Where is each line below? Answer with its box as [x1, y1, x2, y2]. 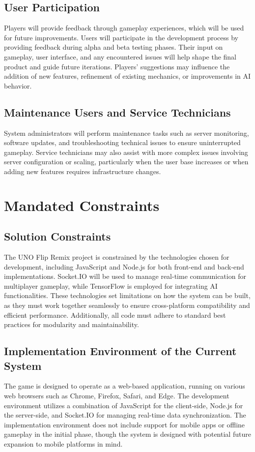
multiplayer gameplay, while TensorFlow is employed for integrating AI [4, 280, 218, 291]
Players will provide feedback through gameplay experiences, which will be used [4, 23, 244, 33]
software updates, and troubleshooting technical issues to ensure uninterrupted [4, 137, 241, 148]
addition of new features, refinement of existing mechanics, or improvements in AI [4, 71, 251, 81]
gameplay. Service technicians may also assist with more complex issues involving [4, 147, 248, 157]
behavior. [4, 80, 32, 90]
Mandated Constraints [4, 195, 160, 215]
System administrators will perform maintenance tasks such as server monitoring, [4, 127, 249, 138]
